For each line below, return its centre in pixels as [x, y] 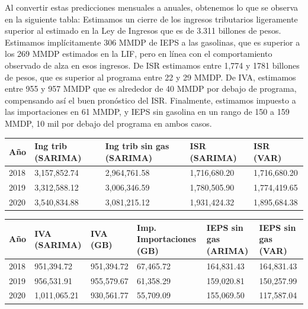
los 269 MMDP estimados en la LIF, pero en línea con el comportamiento [139, 54]
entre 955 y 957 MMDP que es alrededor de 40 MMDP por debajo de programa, [151, 88]
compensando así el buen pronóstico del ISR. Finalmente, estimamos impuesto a [150, 100]
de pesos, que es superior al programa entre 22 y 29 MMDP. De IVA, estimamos [150, 77]
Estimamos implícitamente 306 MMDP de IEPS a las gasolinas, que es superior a [153, 42]
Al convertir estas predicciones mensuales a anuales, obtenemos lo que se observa [152, 7]
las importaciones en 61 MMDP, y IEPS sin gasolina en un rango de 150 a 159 [147, 112]
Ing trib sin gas [137, 146]
